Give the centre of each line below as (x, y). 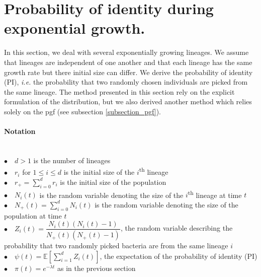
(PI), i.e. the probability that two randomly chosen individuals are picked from (126, 82)
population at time (33, 215)
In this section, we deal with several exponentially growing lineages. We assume (126, 52)
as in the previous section (97, 268)
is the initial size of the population (113, 182)
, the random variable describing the (177, 228)
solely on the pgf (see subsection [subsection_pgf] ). (82, 111)
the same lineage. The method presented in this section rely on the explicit (119, 91)
